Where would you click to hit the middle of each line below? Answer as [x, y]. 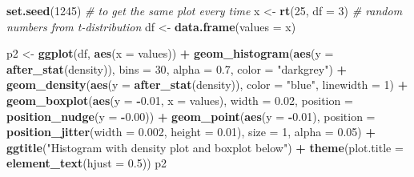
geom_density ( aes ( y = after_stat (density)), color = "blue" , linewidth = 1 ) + [207, 84]
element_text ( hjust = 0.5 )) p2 [87, 163]
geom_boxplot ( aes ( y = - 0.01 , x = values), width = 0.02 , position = [180, 100]
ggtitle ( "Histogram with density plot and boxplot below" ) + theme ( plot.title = [205, 147]
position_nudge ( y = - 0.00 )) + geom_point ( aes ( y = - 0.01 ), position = [191, 116]
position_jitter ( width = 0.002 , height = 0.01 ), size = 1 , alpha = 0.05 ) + [191, 132]
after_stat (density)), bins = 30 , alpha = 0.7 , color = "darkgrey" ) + [177, 68]
